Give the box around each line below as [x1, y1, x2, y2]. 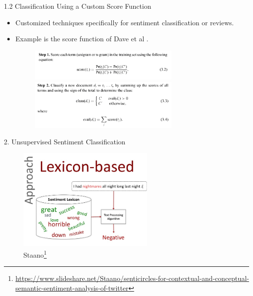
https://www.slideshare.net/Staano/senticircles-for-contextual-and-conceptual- [15, 273, 249, 283]
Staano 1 [23, 248, 47, 260]
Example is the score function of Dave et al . [15, 34, 148, 44]
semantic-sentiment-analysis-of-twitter [15, 282, 128, 293]
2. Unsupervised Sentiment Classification [4, 136, 126, 146]
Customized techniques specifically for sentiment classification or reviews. [15, 17, 234, 27]
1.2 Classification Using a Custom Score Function [4, 1, 151, 11]
